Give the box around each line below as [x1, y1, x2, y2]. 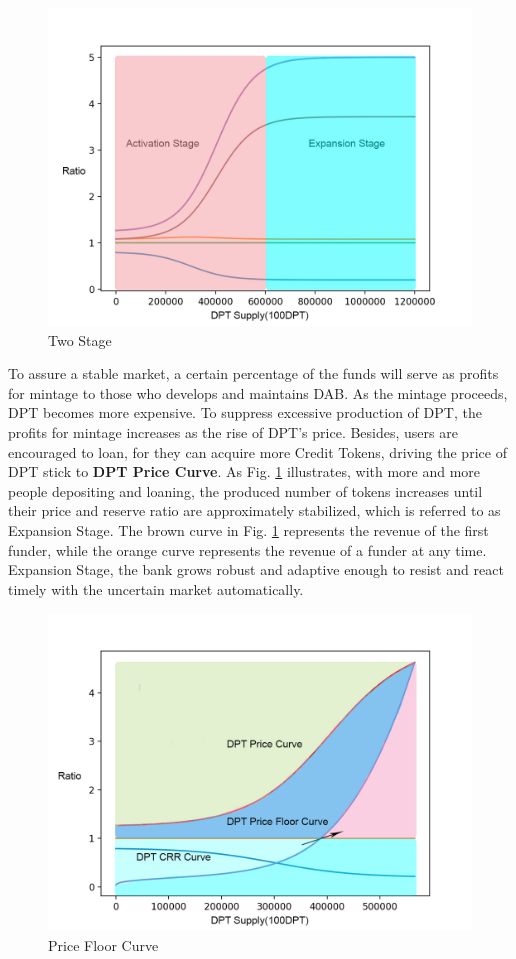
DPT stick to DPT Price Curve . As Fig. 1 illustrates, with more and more [8, 461, 481, 482]
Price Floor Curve [48, 934, 159, 955]
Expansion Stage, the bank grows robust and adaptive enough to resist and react [8, 559, 504, 580]
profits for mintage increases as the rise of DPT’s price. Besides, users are [8, 421, 458, 442]
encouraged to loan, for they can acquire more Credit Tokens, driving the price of [8, 441, 507, 462]
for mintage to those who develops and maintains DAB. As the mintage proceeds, [8, 382, 508, 403]
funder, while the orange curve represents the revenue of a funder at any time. [8, 539, 487, 560]
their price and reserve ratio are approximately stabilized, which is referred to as [8, 500, 501, 521]
